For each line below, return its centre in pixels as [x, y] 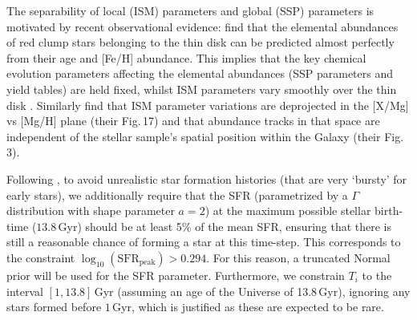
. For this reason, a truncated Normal [298, 257]
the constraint [41, 257]
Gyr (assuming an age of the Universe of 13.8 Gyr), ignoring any [252, 291]
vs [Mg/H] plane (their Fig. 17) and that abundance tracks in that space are [193, 121]
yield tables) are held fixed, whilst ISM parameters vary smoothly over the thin [202, 89]
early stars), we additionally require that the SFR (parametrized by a [177, 194]
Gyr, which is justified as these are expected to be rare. [248, 307]
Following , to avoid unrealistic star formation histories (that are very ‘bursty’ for [207, 178]
